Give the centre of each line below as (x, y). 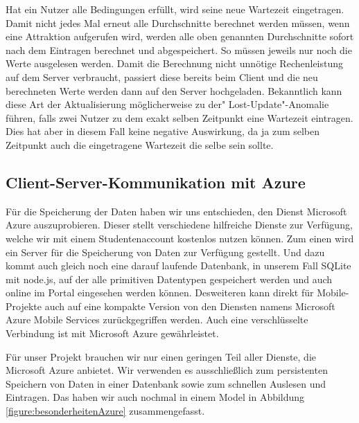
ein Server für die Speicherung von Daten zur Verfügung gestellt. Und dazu (165, 252)
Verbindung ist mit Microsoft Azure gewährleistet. (112, 333)
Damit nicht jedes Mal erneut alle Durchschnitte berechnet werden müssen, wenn (178, 22)
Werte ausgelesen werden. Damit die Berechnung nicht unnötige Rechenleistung (175, 63)
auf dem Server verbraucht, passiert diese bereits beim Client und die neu (162, 76)
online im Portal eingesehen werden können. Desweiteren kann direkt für (160, 292)
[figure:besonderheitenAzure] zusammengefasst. (105, 411)
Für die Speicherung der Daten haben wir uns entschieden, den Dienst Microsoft (176, 211)
